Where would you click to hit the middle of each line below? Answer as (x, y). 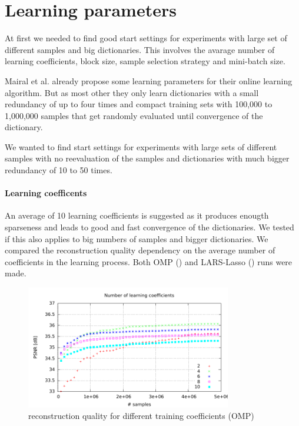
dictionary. (24, 127)
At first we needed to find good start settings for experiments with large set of (146, 38)
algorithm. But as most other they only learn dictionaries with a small (132, 92)
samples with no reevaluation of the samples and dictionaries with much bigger (147, 158)
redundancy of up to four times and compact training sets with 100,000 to (139, 104)
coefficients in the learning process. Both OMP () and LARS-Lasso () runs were (149, 261)
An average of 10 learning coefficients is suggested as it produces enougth (137, 215)
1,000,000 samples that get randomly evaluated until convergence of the (134, 115)
